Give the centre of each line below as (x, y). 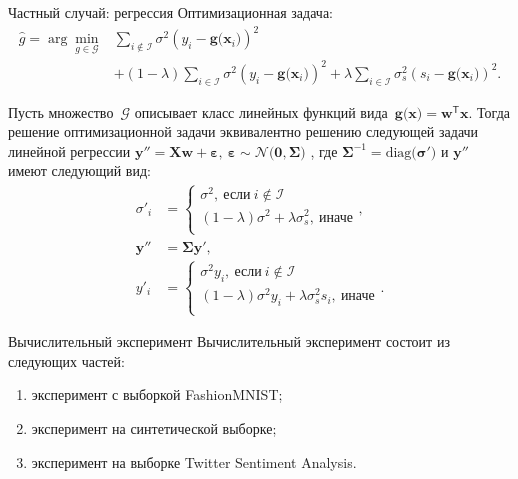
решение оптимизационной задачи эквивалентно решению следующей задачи (243, 131)
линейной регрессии (69, 150)
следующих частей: (66, 360)
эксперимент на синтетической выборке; (154, 428)
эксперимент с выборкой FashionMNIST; (157, 394)
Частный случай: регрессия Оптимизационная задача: (171, 12)
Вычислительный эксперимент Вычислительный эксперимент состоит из (229, 341)
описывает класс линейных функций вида (261, 111)
